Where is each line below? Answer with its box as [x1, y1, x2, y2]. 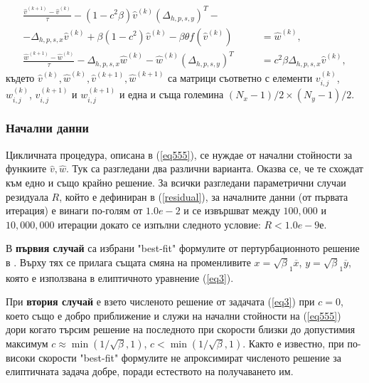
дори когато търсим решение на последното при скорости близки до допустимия [6, 322, 355, 337]
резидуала [6, 189, 48, 204]
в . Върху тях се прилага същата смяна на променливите [6, 254, 251, 269]
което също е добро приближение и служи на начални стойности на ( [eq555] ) [6, 308, 341, 322]
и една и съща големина [119, 87, 224, 102]
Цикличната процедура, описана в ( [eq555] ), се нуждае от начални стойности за [6, 147, 353, 162]
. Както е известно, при [242, 335, 344, 350]
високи [6, 350, 36, 364]
